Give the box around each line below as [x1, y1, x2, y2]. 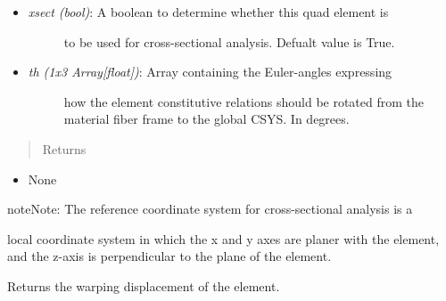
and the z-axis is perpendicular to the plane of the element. [7, 247, 332, 265]
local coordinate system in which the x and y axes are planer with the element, [7, 229, 440, 248]
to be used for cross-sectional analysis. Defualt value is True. [63, 32, 395, 51]
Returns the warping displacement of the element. [7, 276, 280, 295]
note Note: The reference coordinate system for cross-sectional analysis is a [7, 199, 413, 218]
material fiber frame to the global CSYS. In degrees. [63, 110, 350, 128]
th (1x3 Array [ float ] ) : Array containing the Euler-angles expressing [28, 62, 392, 81]
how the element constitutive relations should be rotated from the [63, 92, 425, 110]
